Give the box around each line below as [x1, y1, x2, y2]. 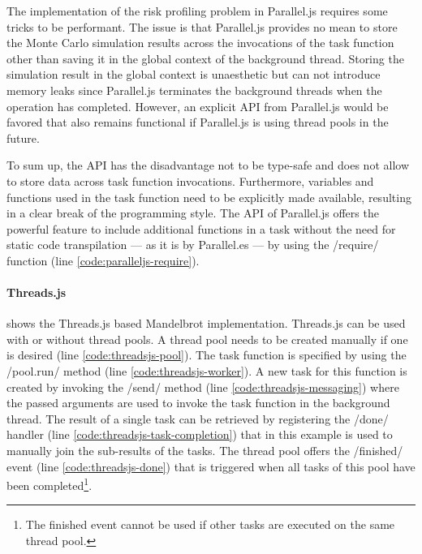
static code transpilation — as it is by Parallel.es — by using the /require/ [6, 236, 379, 253]
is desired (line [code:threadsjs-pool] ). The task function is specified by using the [6, 346, 407, 363]
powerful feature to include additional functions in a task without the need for [6, 220, 396, 237]
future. [6, 129, 40, 146]
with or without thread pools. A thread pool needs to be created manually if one [6, 330, 408, 347]
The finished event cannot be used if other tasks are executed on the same [25, 516, 395, 533]
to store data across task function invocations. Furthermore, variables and [6, 172, 374, 189]
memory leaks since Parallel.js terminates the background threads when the [6, 81, 382, 98]
